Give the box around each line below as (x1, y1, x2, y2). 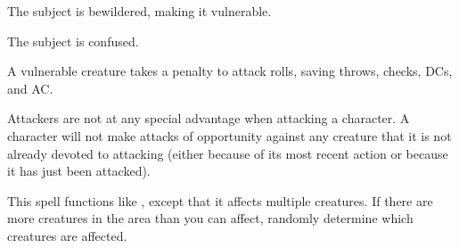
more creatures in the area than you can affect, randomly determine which (7, 209, 414, 227)
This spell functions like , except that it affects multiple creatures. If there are (7, 191, 433, 210)
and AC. (7, 79, 53, 97)
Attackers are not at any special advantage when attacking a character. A (7, 109, 410, 128)
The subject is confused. (7, 31, 139, 50)
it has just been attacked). (7, 161, 151, 180)
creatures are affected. (7, 226, 127, 244)
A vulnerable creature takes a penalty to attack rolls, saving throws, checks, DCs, (7, 62, 453, 80)
